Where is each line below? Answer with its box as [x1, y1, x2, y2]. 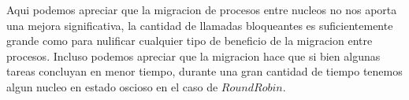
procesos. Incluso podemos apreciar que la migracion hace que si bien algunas [6, 47, 381, 64]
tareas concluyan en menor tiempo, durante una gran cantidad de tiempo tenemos [6, 63, 403, 80]
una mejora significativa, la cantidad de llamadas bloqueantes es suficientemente [6, 17, 393, 33]
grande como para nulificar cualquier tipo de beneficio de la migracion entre [6, 32, 373, 49]
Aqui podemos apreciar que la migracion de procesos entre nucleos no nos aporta [6, 2, 397, 17]
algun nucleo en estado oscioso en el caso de [6, 78, 218, 94]
